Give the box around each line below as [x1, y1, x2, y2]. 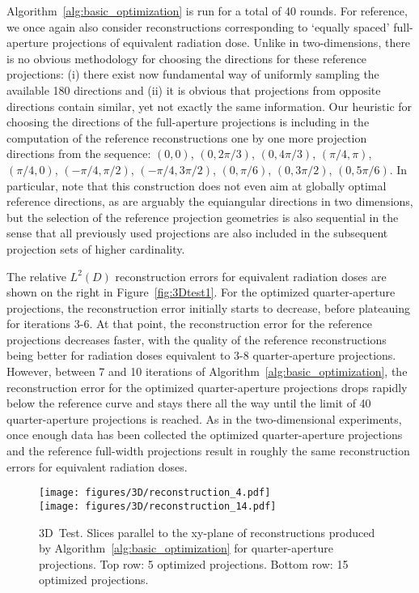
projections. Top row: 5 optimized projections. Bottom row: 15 [39, 555, 349, 572]
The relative [6, 267, 66, 284]
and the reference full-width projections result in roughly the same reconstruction [6, 442, 410, 459]
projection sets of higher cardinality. [6, 240, 185, 257]
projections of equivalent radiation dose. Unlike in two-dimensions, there [52, 34, 411, 51]
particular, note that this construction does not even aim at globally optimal [6, 177, 387, 194]
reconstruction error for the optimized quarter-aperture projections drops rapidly [6, 378, 408, 395]
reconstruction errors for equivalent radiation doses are [115, 267, 387, 284]
